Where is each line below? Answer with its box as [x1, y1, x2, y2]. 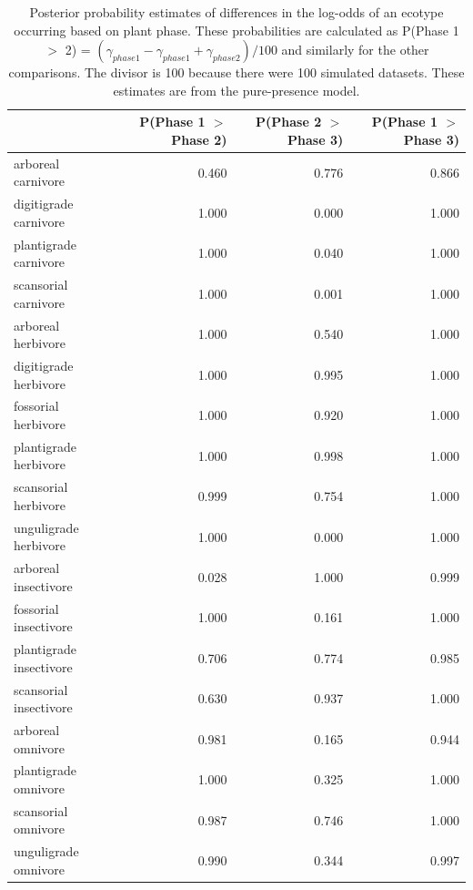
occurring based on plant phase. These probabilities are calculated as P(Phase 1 [14, 20, 459, 39]
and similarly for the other [281, 40, 429, 59]
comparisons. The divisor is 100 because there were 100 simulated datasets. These [8, 63, 465, 82]
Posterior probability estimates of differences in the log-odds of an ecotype [29, 3, 444, 21]
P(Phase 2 [256, 112, 322, 131]
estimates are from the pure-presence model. [113, 80, 360, 99]
